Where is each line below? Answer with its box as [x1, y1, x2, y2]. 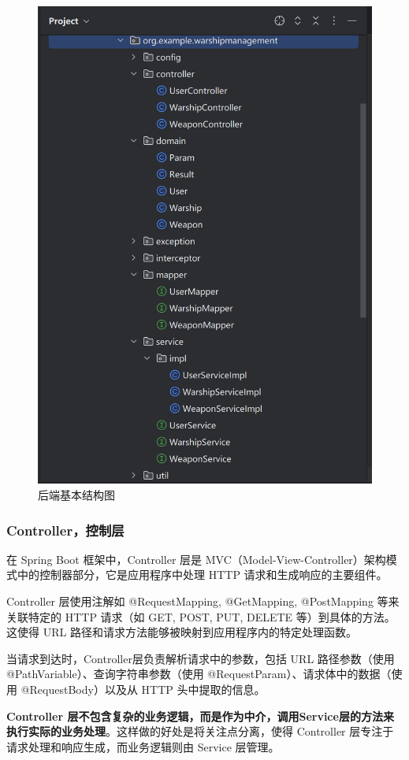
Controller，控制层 [6, 520, 125, 539]
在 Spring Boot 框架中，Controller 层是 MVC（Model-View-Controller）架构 [6, 551, 386, 567]
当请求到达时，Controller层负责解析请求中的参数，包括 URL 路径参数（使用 [6, 650, 395, 666]
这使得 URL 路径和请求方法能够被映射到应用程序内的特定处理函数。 [6, 624, 357, 640]
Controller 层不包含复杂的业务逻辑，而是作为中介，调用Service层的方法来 [6, 707, 394, 724]
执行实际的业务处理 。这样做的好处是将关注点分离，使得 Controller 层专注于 [6, 723, 394, 740]
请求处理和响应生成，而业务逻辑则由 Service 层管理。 [6, 738, 280, 754]
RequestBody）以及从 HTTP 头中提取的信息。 [29, 680, 266, 697]
